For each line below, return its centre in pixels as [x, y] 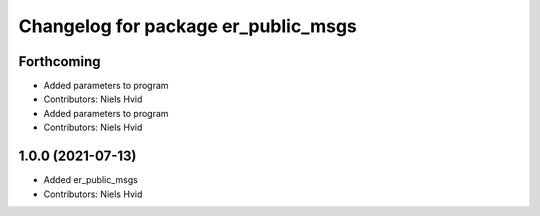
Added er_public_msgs [91, 180]
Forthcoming [59, 61]
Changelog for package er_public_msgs [187, 26]
